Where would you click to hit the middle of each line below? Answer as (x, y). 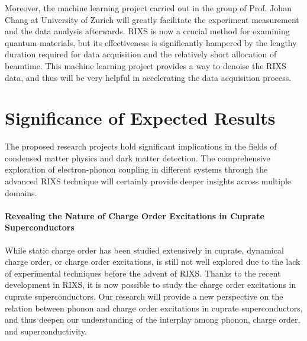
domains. (21, 192)
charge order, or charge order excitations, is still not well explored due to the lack (153, 262)
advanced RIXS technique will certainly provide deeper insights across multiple (148, 181)
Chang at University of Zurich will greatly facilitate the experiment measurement (152, 19)
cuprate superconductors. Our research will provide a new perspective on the (144, 296)
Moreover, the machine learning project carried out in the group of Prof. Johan (148, 8)
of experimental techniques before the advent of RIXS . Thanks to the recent (143, 273)
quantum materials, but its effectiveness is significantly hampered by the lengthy (151, 42)
